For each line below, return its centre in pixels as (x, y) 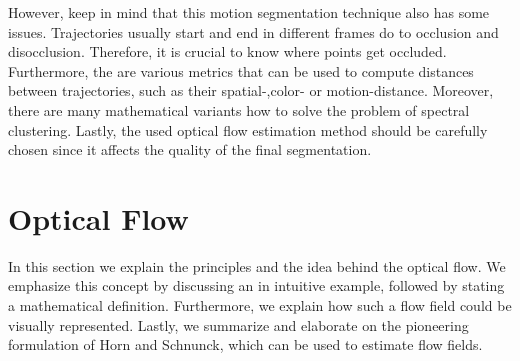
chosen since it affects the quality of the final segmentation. (190, 149)
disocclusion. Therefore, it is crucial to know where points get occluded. (227, 51)
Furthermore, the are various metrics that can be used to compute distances (241, 70)
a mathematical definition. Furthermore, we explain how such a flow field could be (260, 305)
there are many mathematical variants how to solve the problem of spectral (239, 109)
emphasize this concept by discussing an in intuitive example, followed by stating (256, 285)
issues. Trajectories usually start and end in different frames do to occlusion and (253, 31)
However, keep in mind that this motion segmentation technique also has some (249, 12)
